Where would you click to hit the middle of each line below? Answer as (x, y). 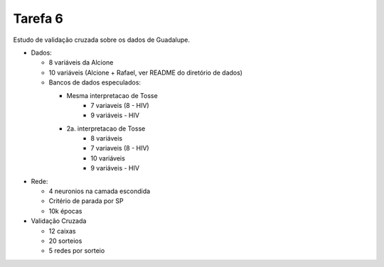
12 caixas (62, 231)
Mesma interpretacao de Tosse (112, 95)
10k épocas (65, 211)
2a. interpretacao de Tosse (106, 129)
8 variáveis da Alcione (81, 62)
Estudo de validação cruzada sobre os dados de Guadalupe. (102, 40)
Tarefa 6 (38, 18)
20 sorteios (65, 241)
